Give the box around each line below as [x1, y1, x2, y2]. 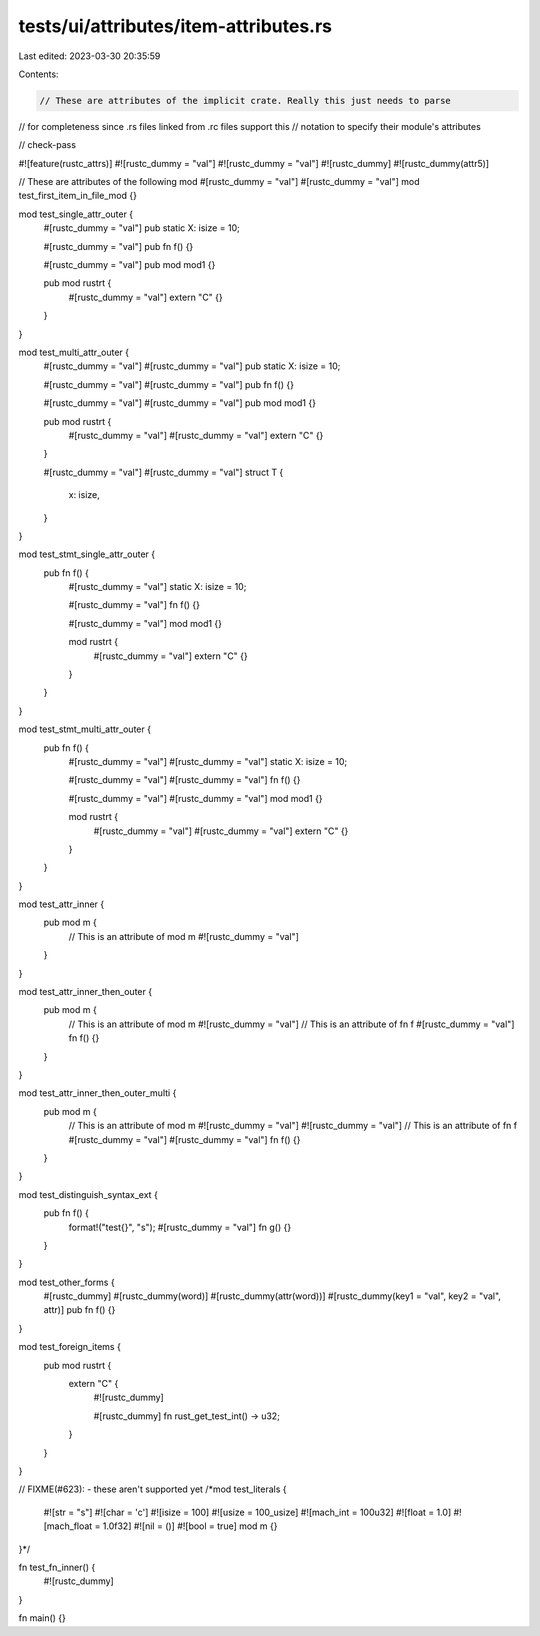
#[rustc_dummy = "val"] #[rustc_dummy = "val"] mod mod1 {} [68, 792, 324, 804]
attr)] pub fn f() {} [43, 1304, 116, 1316]
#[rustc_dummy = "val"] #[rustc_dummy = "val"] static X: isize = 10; [68, 755, 348, 767]
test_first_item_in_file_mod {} [18, 190, 137, 202]
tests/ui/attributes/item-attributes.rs [18, 15, 333, 37]
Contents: [18, 68, 59, 80]
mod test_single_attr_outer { [18, 208, 134, 220]
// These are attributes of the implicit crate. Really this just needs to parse [39, 95, 452, 106]
